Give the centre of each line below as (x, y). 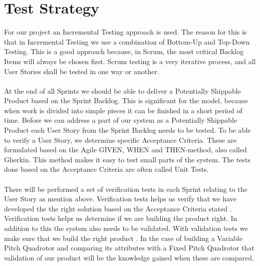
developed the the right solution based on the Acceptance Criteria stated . (118, 208)
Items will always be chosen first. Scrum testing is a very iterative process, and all (130, 61)
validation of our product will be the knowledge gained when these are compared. (129, 257)
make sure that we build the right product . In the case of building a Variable (123, 238)
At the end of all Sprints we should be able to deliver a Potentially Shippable (122, 90)
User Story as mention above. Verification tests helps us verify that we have (120, 199)
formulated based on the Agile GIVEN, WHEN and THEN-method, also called (125, 150)
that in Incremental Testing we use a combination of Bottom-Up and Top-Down (127, 41)
